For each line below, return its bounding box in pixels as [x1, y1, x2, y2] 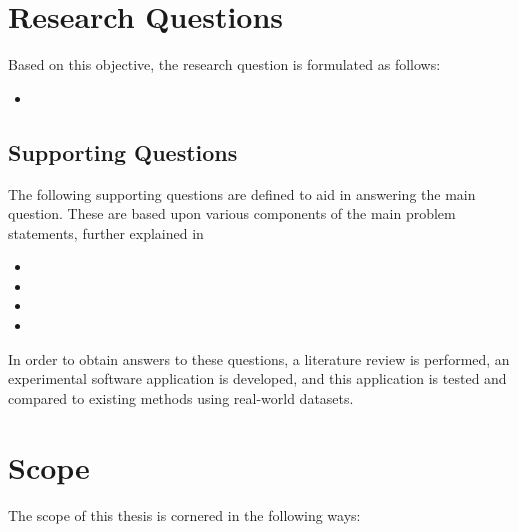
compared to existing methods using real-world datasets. [8, 387, 354, 408]
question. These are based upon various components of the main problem [8, 203, 456, 224]
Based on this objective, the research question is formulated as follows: [8, 54, 441, 75]
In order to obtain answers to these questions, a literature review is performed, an [8, 348, 510, 369]
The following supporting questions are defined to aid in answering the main [8, 183, 476, 204]
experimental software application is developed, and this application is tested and [8, 368, 507, 389]
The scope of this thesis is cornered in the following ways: [8, 504, 361, 525]
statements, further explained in [8, 222, 204, 243]
